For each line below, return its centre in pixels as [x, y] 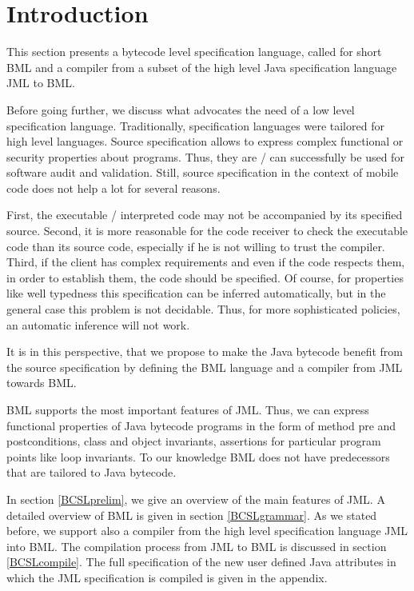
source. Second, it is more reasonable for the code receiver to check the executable [207, 231]
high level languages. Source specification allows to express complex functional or [205, 141]
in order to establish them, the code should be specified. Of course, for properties [205, 277]
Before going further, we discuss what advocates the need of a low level [181, 109]
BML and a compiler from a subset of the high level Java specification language [202, 67]
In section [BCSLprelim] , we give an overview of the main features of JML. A [196, 499]
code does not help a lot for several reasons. [113, 188]
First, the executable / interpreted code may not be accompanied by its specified [205, 215]
